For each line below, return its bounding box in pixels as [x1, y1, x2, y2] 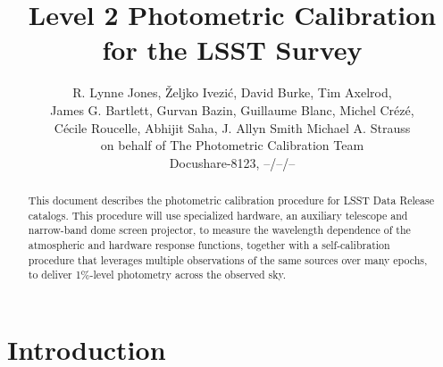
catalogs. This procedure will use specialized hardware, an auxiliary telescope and [28, 207, 408, 222]
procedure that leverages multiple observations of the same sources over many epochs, [28, 252, 428, 267]
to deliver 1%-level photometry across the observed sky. [28, 267, 287, 282]
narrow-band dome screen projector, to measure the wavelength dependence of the [28, 222, 411, 238]
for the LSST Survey [102, 31, 363, 68]
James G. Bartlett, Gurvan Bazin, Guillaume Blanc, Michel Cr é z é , [50, 100, 414, 119]
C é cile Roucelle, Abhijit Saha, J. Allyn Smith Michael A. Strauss [54, 118, 411, 137]
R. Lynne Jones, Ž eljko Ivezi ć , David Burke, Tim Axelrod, [72, 83, 392, 102]
